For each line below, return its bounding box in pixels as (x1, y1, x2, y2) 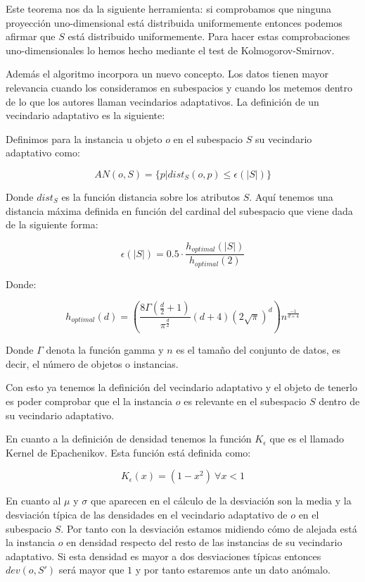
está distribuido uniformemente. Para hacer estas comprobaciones (68, 29, 350, 44)
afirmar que (6, 29, 56, 44)
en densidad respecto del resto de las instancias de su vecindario (66, 535, 342, 550)
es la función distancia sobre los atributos (61, 189, 241, 204)
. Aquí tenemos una (249, 189, 333, 204)
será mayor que (58, 562, 124, 577)
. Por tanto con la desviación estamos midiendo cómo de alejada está (60, 521, 357, 535)
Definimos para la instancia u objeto (6, 131, 162, 146)
